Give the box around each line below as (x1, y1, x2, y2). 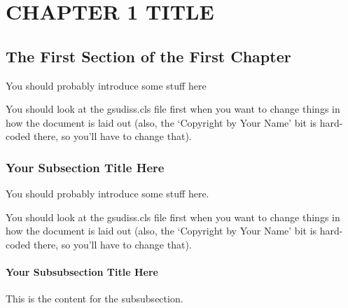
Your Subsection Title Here (6, 158, 165, 176)
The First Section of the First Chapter (6, 45, 291, 66)
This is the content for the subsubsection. (6, 291, 183, 306)
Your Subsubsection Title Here (6, 265, 158, 279)
